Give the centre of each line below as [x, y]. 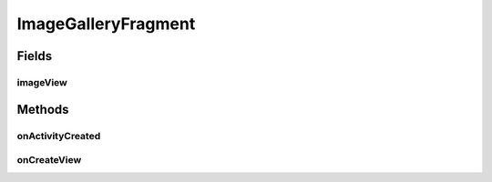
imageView [42, 82]
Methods [43, 109]
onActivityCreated [59, 136]
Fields [35, 56]
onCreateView [49, 160]
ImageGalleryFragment [106, 24]
